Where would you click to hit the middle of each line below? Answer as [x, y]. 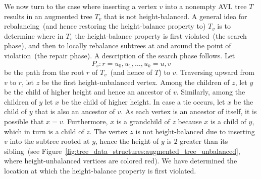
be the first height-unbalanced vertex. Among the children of [136, 82]
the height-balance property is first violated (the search [161, 35]
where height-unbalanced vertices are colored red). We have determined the [121, 161]
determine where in [34, 35]
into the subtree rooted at [50, 141]
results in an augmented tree [48, 16]
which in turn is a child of [44, 131]
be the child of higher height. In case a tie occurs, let [143, 101]
